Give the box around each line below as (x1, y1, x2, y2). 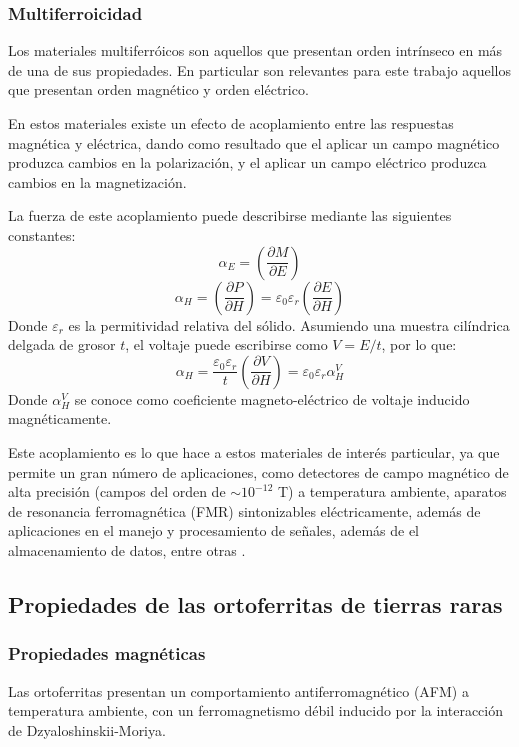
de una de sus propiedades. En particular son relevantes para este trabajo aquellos (8, 59, 512, 80)
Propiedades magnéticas (8, 641, 206, 666)
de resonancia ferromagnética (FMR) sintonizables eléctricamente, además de (8, 500, 481, 521)
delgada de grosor (8, 334, 116, 355)
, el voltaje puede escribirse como (125, 334, 328, 355)
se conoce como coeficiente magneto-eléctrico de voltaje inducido (74, 388, 470, 409)
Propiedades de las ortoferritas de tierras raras (8, 588, 503, 619)
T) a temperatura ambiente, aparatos (277, 481, 507, 502)
